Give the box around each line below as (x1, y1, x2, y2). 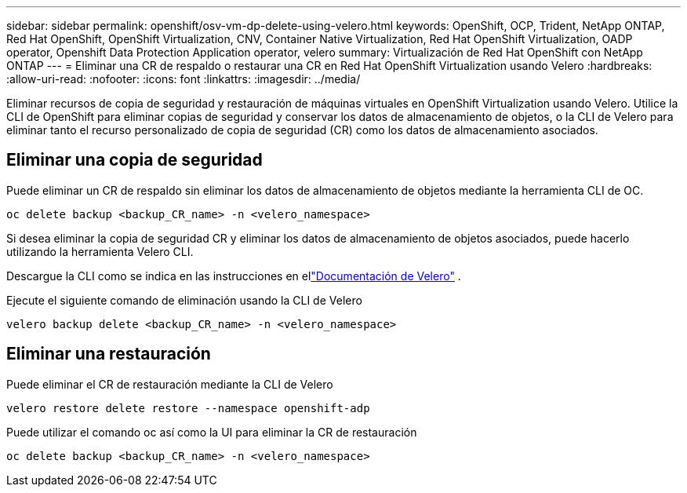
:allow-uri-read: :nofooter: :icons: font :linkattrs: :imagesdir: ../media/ (6, 72, 361, 86)
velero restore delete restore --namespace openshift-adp (6, 401, 370, 414)
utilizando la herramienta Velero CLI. (6, 244, 194, 258)
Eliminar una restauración (6, 344, 211, 364)
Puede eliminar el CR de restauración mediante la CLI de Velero (6, 377, 333, 391)
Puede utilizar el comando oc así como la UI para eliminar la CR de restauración (6, 425, 417, 439)
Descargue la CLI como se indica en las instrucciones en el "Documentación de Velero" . (6, 268, 461, 283)
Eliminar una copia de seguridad (6, 150, 263, 170)
